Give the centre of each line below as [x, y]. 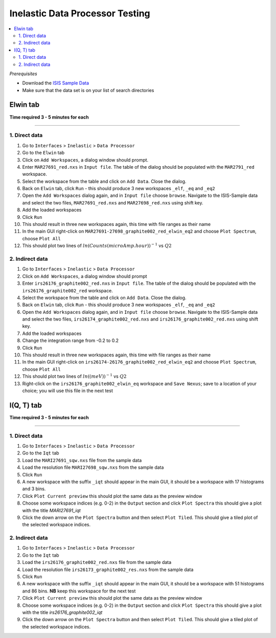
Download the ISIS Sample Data [56, 83]
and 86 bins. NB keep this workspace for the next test [79, 591]
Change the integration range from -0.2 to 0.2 [70, 340]
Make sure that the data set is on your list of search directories [88, 90]
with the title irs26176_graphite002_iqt [62, 612]
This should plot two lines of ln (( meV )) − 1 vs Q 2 [74, 376]
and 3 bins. [34, 489]
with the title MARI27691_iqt [52, 510]
